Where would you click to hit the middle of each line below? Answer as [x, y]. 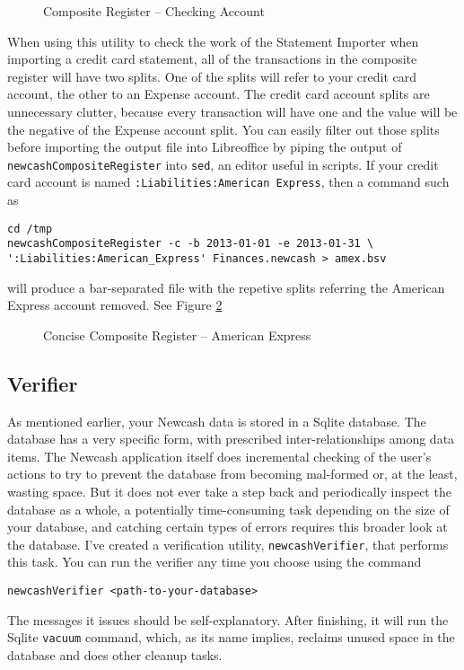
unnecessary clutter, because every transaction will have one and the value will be [232, 111]
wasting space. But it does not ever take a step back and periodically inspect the [229, 491]
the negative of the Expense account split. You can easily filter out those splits [223, 129]
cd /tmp [30, 229]
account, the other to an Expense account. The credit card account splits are [219, 94]
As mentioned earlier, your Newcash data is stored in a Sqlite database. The [217, 421]
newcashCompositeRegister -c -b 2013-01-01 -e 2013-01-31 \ [191, 244]
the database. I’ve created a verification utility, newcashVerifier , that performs [228, 544]
